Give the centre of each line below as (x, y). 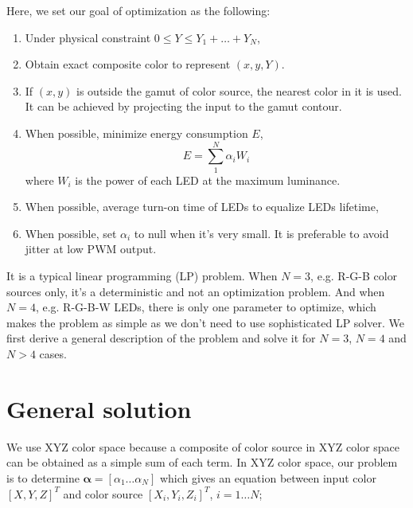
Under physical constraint (88, 37)
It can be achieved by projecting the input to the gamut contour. (183, 106)
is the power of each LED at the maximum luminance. (208, 180)
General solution (99, 408)
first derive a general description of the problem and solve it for (161, 338)
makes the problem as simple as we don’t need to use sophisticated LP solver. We (205, 322)
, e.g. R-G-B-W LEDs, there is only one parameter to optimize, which (206, 307)
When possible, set (71, 233)
